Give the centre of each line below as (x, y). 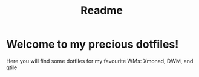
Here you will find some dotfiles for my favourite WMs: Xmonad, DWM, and (100, 61)
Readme (102, 11)
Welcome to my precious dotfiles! (93, 44)
